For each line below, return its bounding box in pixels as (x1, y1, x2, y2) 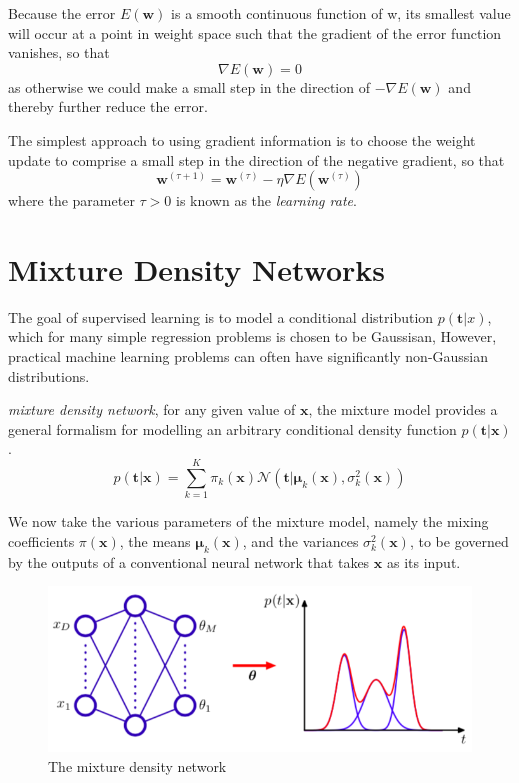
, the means (119, 530, 191, 551)
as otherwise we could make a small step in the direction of (8, 76, 370, 97)
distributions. (8, 365, 90, 386)
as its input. (386, 551, 461, 572)
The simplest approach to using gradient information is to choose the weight (8, 129, 476, 150)
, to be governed (409, 530, 509, 551)
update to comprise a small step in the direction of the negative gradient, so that (8, 149, 505, 170)
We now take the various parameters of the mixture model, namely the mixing (8, 511, 489, 532)
